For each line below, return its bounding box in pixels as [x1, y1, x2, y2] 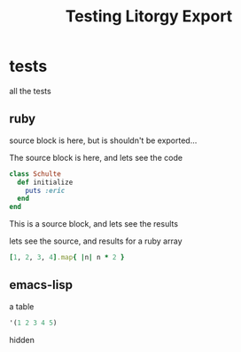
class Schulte [9, 169, 62, 179]
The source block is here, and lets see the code [9, 152, 183, 163]
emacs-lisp [9, 277, 74, 292]
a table [9, 300, 35, 312]
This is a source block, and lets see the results [9, 219, 179, 229]
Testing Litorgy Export [65, 6, 233, 27]
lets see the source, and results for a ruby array [9, 236, 183, 246]
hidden [9, 334, 35, 345]
